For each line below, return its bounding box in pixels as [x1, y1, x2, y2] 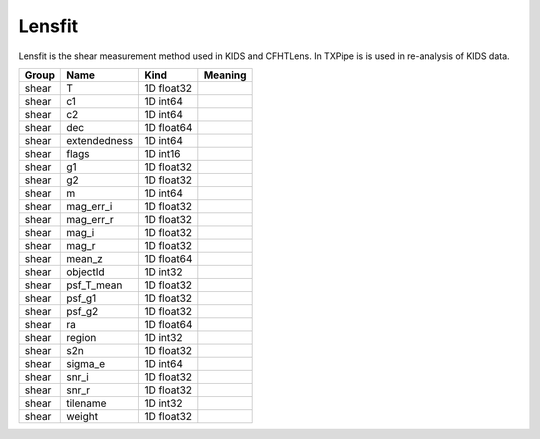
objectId [66, 265, 105, 279]
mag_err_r [66, 212, 114, 226]
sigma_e [66, 356, 105, 370]
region [66, 330, 97, 344]
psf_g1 [66, 291, 97, 305]
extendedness [66, 133, 134, 147]
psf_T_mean [66, 278, 123, 292]
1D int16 [144, 146, 181, 160]
